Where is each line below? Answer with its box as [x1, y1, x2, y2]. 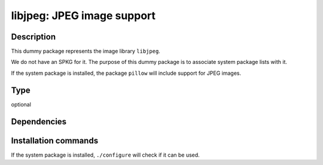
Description [11, 32, 56, 42]
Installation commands [11, 135, 99, 146]
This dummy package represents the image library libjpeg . [11, 48, 161, 55]
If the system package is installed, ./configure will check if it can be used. [11, 151, 200, 158]
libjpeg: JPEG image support [11, 9, 156, 22]
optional [11, 100, 31, 108]
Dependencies [11, 117, 67, 127]
